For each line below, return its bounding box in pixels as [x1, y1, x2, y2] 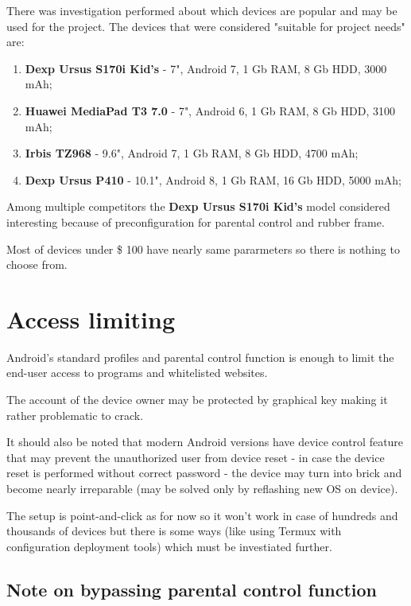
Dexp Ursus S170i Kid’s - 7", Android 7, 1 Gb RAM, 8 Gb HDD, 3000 [25, 60, 387, 76]
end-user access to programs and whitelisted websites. [6, 364, 268, 381]
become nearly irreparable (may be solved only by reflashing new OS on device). [6, 480, 398, 496]
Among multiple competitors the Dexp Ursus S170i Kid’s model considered [6, 198, 390, 215]
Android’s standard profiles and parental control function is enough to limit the [6, 348, 394, 365]
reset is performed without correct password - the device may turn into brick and [6, 464, 402, 481]
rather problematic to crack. [6, 406, 144, 423]
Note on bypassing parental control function [6, 577, 377, 601]
